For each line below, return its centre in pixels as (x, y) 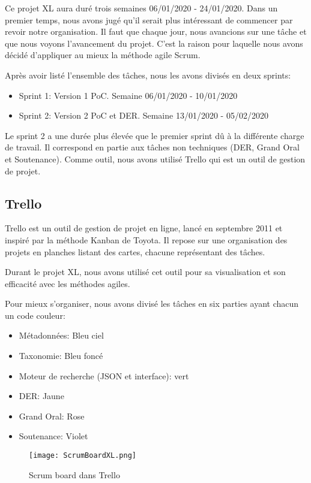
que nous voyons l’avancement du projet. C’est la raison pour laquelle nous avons (154, 43)
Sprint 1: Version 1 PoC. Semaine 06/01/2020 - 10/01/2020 (128, 95)
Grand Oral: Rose (52, 416)
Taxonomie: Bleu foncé (61, 356)
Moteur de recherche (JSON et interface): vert (104, 375)
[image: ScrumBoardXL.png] (83, 456)
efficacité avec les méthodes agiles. (68, 283)
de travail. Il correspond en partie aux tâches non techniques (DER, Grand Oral (152, 147)
